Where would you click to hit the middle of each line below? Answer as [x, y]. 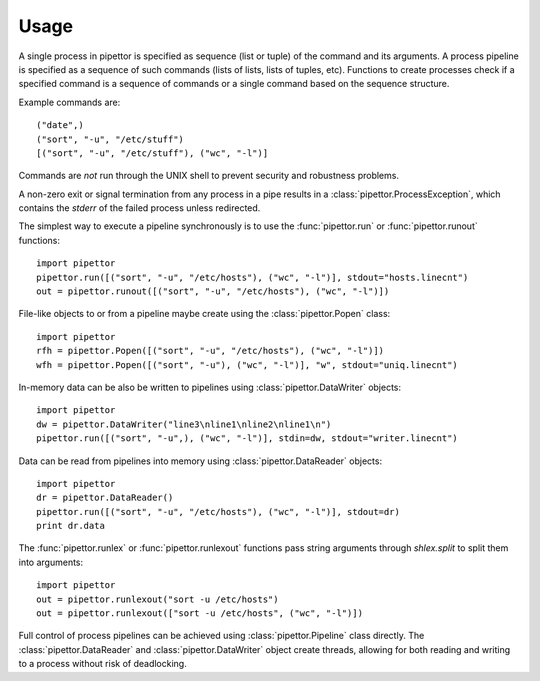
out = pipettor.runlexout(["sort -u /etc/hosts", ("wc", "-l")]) [200, 613]
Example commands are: [69, 102]
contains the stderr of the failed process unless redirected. [139, 208]
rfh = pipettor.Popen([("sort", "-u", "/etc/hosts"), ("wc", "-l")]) [210, 351]
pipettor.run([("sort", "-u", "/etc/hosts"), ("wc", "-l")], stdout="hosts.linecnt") [252, 277]
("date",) [60, 125]
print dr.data [70, 526]
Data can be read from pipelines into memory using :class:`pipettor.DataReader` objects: [200, 461]
